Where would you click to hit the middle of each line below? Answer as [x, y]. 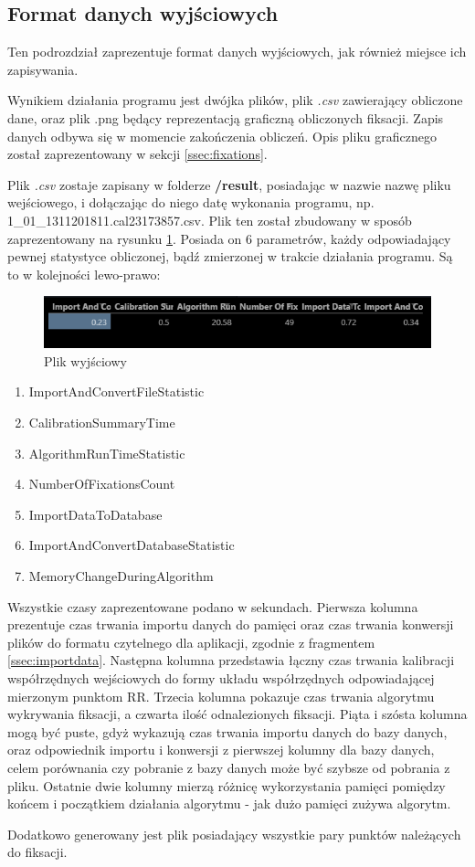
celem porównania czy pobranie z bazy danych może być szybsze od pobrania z [229, 767]
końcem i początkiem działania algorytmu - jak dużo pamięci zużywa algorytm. [229, 804]
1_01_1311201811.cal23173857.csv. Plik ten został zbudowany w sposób [210, 220]
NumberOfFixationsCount [102, 484]
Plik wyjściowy [85, 360]
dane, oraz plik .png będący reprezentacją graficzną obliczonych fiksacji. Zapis [226, 117]
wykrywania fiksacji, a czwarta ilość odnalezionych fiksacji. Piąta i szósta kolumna [237, 714]
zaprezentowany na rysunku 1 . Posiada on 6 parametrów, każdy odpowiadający [229, 238]
